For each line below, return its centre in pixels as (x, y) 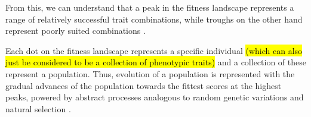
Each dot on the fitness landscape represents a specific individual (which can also (154, 50)
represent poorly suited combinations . (76, 31)
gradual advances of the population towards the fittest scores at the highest (144, 85)
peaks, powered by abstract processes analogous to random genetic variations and (155, 97)
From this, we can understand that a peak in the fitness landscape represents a (150, 7)
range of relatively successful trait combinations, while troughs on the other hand (154, 19)
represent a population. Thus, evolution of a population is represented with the (150, 73)
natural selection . (38, 108)
